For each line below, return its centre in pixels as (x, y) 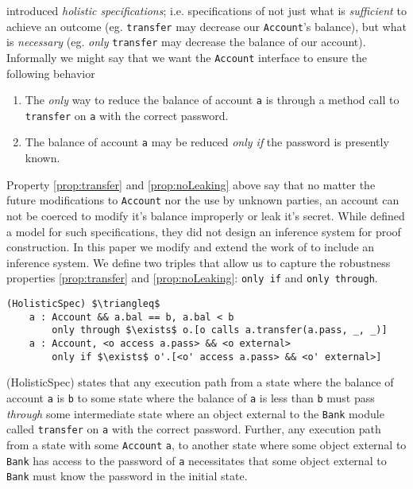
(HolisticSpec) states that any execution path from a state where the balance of (200, 382)
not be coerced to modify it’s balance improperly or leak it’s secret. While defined (206, 215)
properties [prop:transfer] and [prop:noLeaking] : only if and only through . (192, 278)
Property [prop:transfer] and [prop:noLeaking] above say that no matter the (191, 184)
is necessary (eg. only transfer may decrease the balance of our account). (186, 42)
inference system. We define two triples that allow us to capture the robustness (199, 262)
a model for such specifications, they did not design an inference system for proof (204, 231)
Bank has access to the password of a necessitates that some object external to (197, 460)
